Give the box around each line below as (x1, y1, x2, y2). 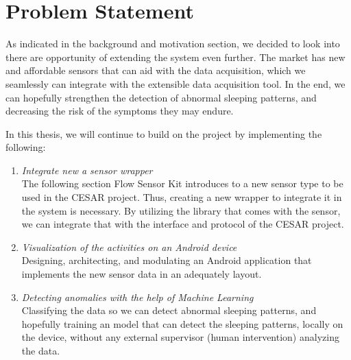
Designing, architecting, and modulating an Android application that (21, 253, 312, 267)
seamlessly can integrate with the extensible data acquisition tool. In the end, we (5, 76, 346, 91)
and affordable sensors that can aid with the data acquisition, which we (5, 63, 306, 77)
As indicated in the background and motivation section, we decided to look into (5, 36, 340, 51)
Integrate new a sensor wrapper (21, 163, 153, 177)
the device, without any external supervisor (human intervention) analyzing (21, 330, 339, 344)
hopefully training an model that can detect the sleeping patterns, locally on (21, 316, 343, 331)
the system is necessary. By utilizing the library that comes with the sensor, (21, 203, 341, 217)
